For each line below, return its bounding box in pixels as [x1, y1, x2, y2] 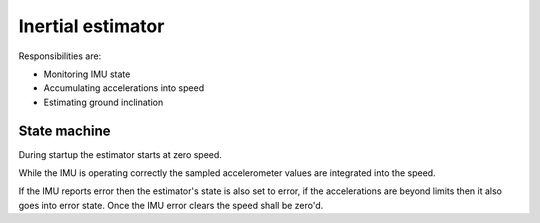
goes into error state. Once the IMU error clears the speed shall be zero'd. [18, 199, 324, 211]
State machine [18, 122, 111, 139]
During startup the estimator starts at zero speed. [18, 148, 222, 160]
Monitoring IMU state [43, 68, 131, 80]
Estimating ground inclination [43, 96, 164, 108]
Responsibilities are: [18, 50, 102, 62]
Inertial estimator [18, 15, 165, 37]
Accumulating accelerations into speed [43, 82, 205, 94]
